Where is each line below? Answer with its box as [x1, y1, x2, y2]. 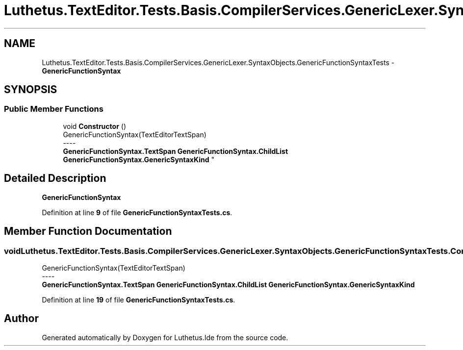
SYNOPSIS [4, 83, 57, 96]
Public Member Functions [4, 104, 103, 114]
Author [4, 312, 39, 325]
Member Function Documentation [4, 225, 172, 238]
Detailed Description [4, 172, 106, 185]
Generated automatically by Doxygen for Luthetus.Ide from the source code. [42, 333, 288, 342]
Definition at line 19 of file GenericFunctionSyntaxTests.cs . [42, 295, 235, 304]
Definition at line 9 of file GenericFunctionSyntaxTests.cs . [42, 208, 232, 217]
